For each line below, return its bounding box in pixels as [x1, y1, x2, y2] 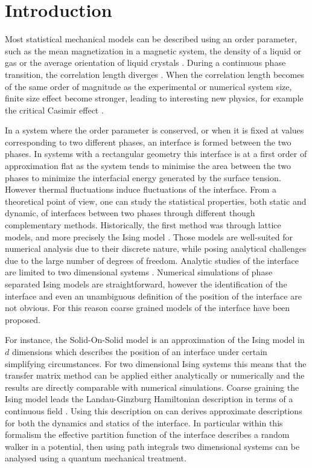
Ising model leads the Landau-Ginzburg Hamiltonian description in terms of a [5, 393, 293, 405]
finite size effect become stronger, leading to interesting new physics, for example [5, 92, 304, 104]
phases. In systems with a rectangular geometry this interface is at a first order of [5, 147, 307, 160]
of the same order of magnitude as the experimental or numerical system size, [5, 80, 292, 92]
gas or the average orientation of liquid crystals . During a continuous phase [5, 56, 286, 69]
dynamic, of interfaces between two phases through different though [5, 207, 255, 219]
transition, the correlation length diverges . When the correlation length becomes [5, 68, 304, 80]
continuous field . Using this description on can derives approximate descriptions [5, 404, 302, 417]
